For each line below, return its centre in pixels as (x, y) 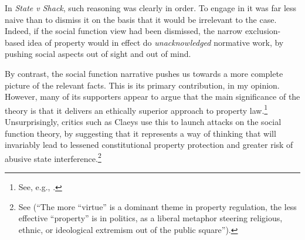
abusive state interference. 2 (53, 157)
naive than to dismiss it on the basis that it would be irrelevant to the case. (141, 19)
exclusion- (263, 31)
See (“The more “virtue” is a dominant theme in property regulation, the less (157, 206)
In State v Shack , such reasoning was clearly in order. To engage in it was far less (151, 8)
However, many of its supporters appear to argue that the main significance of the (152, 97)
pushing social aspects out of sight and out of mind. (98, 54)
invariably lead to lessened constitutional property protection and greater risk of (149, 145)
